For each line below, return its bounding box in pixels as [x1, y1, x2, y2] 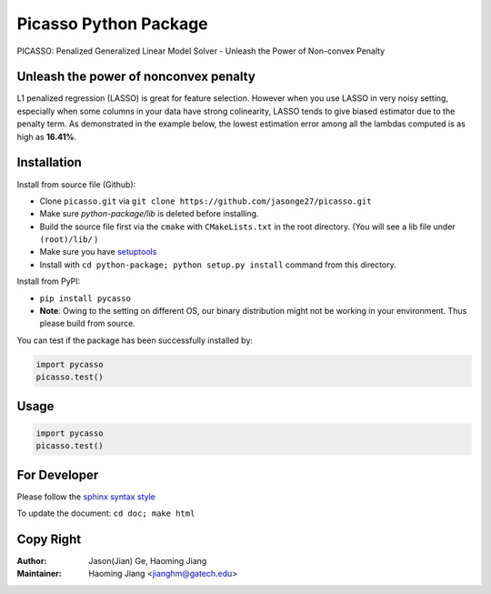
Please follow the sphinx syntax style [16, 491, 156, 502]
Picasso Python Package [16, 14, 208, 34]
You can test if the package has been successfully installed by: [16, 335, 254, 346]
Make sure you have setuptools [39, 247, 157, 257]
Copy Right [16, 531, 82, 547]
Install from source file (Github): [16, 178, 136, 190]
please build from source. [39, 318, 135, 329]
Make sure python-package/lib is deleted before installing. [39, 208, 259, 219]
